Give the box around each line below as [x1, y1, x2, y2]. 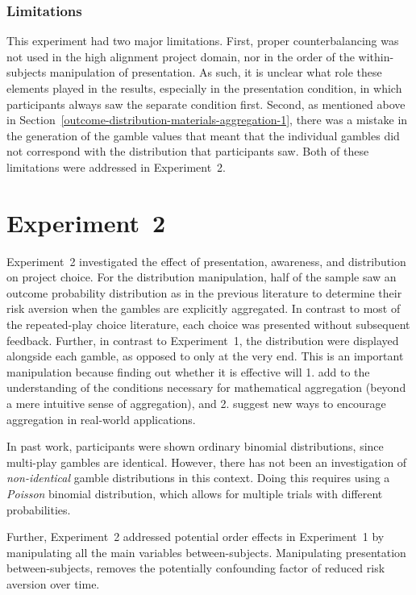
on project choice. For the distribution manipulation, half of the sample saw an [6, 268, 397, 285]
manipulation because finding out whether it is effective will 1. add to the [6, 363, 370, 380]
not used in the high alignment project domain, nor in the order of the [6, 48, 355, 64]
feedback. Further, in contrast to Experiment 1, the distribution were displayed [6, 331, 399, 348]
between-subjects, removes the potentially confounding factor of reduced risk [6, 560, 385, 576]
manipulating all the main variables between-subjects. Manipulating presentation [6, 543, 406, 560]
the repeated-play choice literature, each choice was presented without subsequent [6, 316, 410, 333]
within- [358, 48, 394, 64]
